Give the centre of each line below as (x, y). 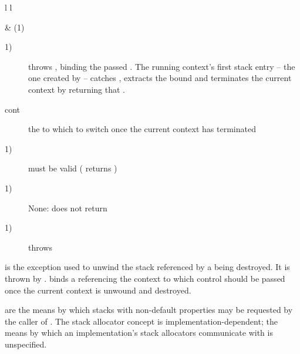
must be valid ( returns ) (73, 168)
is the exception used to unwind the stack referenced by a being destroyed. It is (147, 267)
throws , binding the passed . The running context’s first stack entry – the (162, 66)
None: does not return (68, 208)
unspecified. (26, 344)
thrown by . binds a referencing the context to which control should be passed (145, 278)
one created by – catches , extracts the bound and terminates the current (160, 78)
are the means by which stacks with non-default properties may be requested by (149, 310)
